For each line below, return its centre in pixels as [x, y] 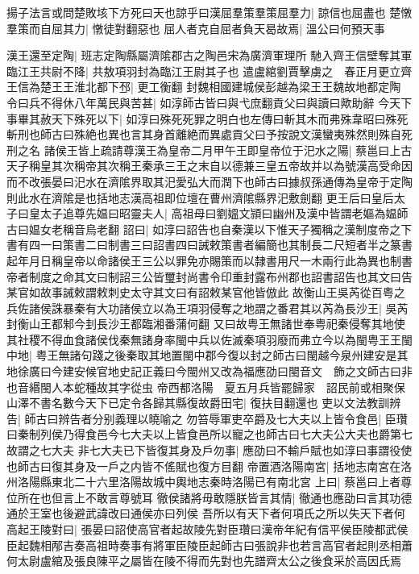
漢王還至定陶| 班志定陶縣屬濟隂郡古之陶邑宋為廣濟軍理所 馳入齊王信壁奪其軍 [209, 55]
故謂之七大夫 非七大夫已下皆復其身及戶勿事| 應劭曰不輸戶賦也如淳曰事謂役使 [209, 450]
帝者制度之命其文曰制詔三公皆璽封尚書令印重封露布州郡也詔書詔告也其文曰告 [209, 276]
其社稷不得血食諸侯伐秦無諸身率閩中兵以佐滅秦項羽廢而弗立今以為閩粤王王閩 [209, 339]
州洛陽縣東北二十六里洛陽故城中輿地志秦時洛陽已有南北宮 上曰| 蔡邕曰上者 [204, 482]
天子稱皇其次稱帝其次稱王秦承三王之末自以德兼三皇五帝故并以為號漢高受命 [204, 166]
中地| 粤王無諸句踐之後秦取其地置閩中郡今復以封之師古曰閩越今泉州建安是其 [207, 355]
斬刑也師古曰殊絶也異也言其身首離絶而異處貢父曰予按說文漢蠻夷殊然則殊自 [204, 134]
